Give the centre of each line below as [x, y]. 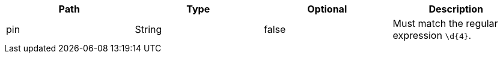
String [148, 29]
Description [456, 9]
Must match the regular [445, 23]
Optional [327, 9]
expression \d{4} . [432, 35]
